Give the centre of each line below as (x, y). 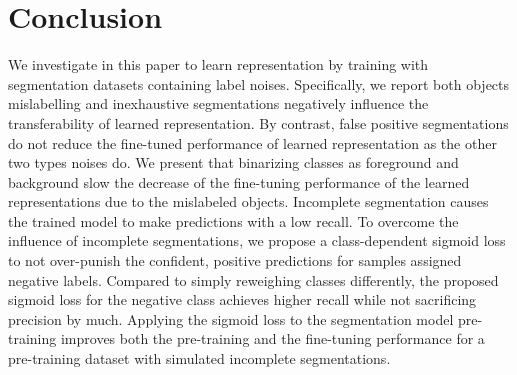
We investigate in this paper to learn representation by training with (218, 64)
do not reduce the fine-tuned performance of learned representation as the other (252, 142)
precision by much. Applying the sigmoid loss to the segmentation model (231, 318)
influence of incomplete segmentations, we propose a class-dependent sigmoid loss (257, 240)
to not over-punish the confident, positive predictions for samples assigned (235, 260)
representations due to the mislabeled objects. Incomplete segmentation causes (248, 201)
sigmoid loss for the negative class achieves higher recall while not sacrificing (242, 299)
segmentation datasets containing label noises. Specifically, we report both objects (259, 83)
